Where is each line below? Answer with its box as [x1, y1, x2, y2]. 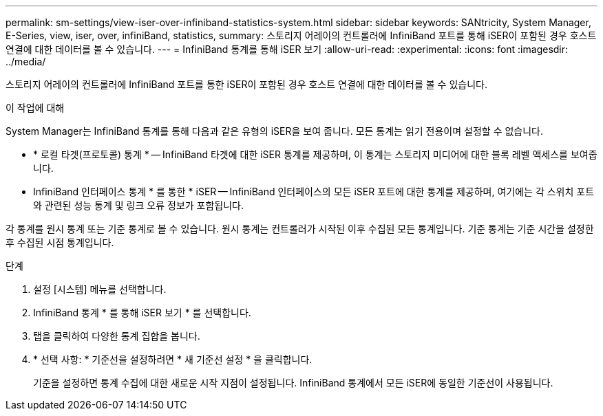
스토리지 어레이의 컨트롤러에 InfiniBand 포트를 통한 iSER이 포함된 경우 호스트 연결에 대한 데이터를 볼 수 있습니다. [6, 78, 487, 90]
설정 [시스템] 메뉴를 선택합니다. [33, 283, 167, 295]
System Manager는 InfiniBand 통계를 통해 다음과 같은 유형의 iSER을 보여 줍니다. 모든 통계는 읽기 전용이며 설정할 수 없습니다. [6, 125, 544, 137]
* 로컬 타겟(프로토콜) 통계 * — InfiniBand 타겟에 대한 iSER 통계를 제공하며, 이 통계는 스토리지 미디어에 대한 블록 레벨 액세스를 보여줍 [33, 149, 597, 160]
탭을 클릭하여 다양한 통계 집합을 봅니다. [33, 330, 200, 342]
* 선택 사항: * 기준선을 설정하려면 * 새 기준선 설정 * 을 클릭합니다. [33, 353, 313, 365]
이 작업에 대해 [6, 102, 65, 113]
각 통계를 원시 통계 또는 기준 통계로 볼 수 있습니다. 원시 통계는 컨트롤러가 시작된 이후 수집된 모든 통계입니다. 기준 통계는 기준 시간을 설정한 [6, 223, 594, 234]
